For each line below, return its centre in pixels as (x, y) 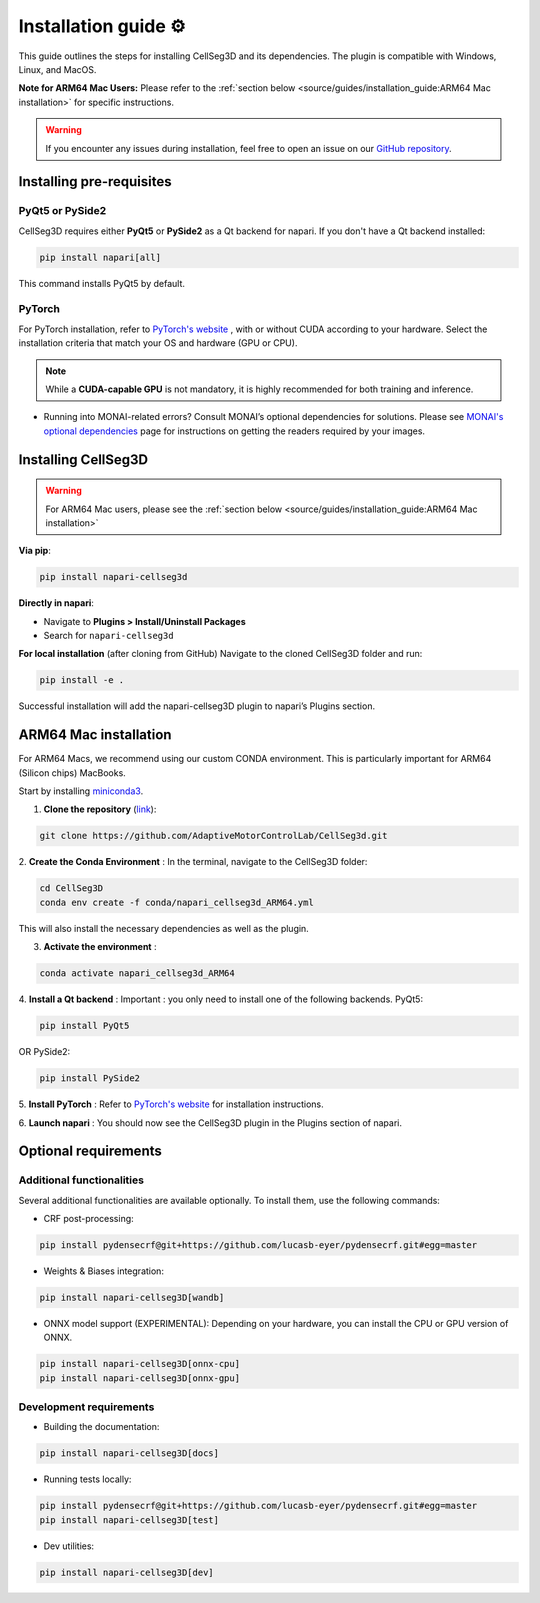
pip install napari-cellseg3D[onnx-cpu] (139, 1364)
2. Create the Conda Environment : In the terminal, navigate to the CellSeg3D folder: (193, 862)
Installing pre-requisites (95, 181)
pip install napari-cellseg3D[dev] (126, 1572)
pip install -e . (82, 680)
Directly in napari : (56, 603)
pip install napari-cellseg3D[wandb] (132, 1297)
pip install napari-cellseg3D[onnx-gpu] (139, 1378)
